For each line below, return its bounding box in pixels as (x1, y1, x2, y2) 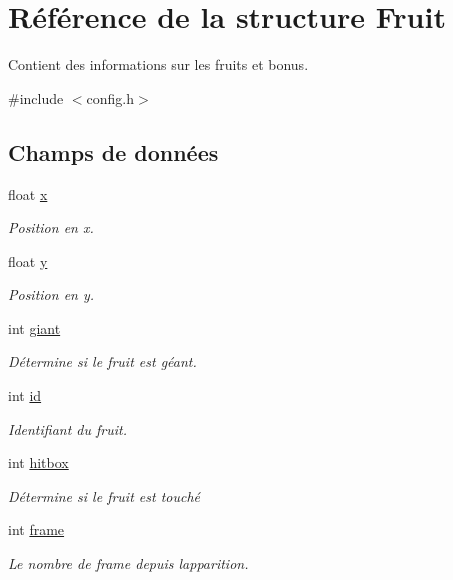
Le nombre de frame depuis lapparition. (8, 553, 249, 574)
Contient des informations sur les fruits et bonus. (8, 54, 309, 75)
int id (8, 385, 42, 406)
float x (8, 183, 48, 204)
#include (8, 87, 64, 108)
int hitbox (8, 452, 69, 473)
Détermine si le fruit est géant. (8, 351, 197, 372)
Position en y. (8, 284, 95, 305)
